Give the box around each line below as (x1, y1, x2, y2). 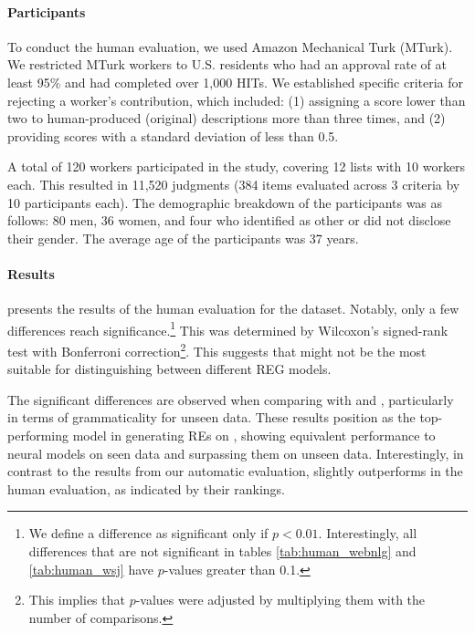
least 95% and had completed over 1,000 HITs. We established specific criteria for (7, 72, 464, 91)
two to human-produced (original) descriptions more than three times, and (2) (7, 109, 446, 128)
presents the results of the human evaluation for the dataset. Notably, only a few (7, 299, 459, 318)
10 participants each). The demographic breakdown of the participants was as (7, 192, 443, 212)
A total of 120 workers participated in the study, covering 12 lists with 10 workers (7, 157, 466, 176)
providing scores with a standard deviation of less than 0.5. (7, 126, 339, 145)
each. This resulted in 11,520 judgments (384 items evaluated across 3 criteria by (7, 174, 460, 193)
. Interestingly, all (318, 524, 417, 543)
